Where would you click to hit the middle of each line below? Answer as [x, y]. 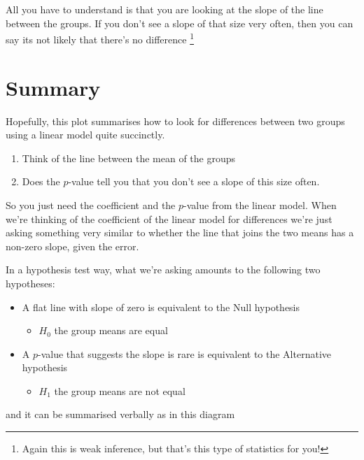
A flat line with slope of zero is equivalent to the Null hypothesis [161, 307]
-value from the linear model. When [260, 204]
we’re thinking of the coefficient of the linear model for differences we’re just [169, 218]
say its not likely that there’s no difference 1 [100, 38]
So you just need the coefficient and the [91, 204]
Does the [41, 181]
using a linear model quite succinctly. [85, 135]
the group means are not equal [120, 390]
